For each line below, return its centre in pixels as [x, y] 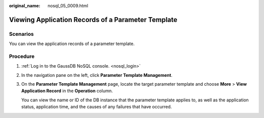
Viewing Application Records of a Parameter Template [93, 20]
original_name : [25, 6]
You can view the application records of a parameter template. [72, 44]
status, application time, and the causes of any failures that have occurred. [97, 107]
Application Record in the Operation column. [67, 91]
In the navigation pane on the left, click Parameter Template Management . [97, 75]
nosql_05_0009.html [68, 6]
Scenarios [22, 34]
